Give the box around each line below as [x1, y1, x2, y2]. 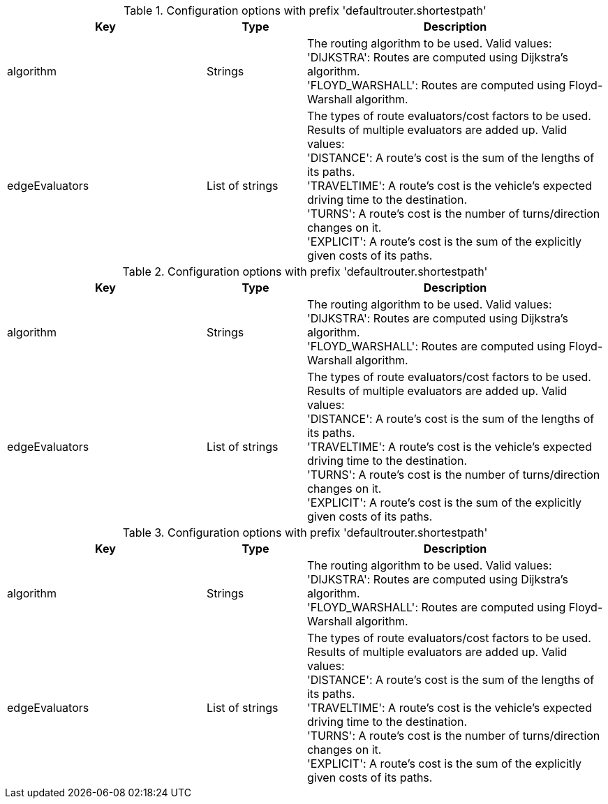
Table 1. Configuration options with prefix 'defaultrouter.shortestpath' [124, 3, 487, 17]
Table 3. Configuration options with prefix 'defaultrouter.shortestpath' [122, 526, 488, 539]
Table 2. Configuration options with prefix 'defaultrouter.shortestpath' [122, 265, 488, 278]
